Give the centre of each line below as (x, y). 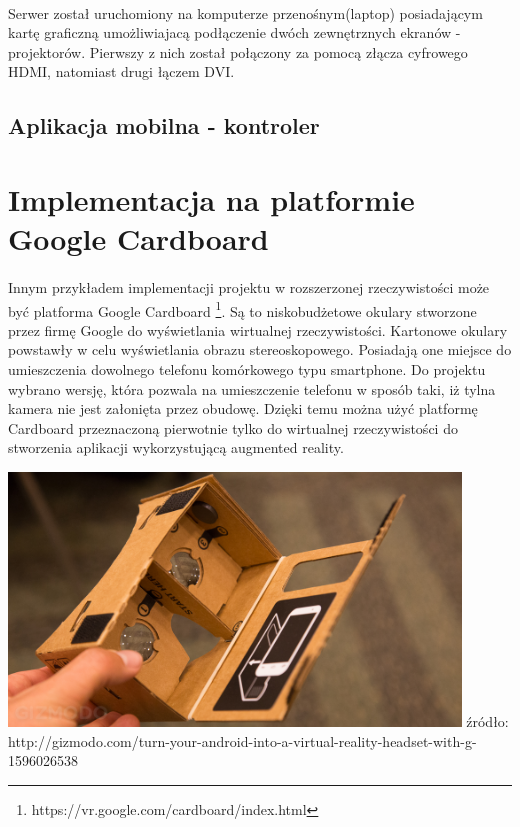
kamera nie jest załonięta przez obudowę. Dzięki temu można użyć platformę (243, 408)
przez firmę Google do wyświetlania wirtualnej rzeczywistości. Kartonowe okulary (258, 329)
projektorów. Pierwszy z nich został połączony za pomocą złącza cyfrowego (238, 51)
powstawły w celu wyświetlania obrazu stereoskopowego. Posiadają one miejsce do (260, 349)
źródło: (487, 721)
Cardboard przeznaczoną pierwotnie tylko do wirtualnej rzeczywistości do (233, 427)
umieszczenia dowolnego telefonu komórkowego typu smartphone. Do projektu (247, 368)
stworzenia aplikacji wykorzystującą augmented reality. (176, 447)
